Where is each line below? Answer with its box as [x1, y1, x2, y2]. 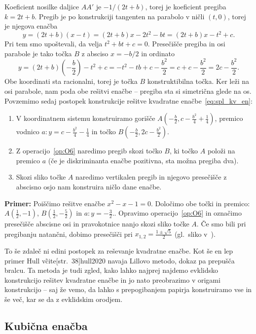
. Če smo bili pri [196, 219, 246, 229]
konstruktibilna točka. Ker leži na [147, 76, 249, 86]
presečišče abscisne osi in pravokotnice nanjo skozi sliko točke [4, 219, 189, 229]
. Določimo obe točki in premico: [150, 198, 250, 208]
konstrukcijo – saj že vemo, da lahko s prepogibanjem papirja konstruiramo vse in [4, 284, 252, 295]
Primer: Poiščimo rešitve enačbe [4, 198, 105, 208]
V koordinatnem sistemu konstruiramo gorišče [16, 113, 155, 123]
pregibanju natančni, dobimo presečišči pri [4, 228, 133, 239]
